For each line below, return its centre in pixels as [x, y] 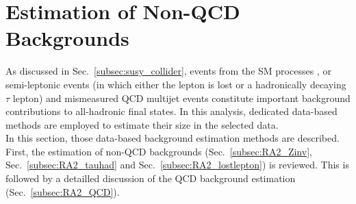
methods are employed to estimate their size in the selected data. [142, 124]
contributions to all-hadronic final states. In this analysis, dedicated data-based [171, 111]
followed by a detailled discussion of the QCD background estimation [151, 178]
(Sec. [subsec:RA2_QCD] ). [63, 191]
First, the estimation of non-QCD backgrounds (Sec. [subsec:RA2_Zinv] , [159, 151]
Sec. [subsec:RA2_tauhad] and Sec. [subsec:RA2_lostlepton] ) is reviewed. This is [177, 165]
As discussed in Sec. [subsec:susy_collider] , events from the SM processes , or [168, 71]
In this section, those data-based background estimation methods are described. [173, 138]
